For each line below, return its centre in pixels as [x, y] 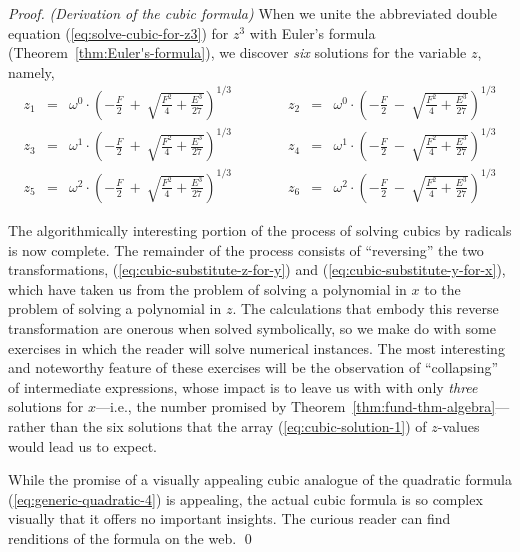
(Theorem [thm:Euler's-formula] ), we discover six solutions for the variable [237, 52]
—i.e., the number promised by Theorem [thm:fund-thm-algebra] [295, 406]
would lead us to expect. [83, 445]
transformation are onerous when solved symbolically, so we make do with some [252, 327]
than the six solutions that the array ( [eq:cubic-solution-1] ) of [238, 425]
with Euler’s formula [312, 32]
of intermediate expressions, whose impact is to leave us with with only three [243, 386]
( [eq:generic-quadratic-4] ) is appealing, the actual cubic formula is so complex [245, 498]
